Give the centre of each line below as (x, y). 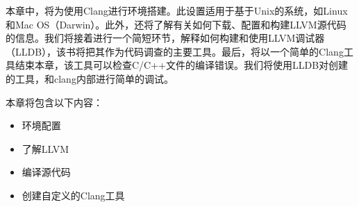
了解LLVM (45, 148)
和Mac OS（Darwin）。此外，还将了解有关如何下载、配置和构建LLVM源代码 (176, 24)
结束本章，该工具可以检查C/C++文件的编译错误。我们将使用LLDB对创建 (182, 65)
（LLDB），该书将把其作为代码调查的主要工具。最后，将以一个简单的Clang (175, 51)
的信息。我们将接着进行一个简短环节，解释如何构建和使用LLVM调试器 (165, 38)
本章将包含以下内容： (54, 102)
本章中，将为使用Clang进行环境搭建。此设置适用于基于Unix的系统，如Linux (177, 10)
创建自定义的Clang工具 (73, 195)
